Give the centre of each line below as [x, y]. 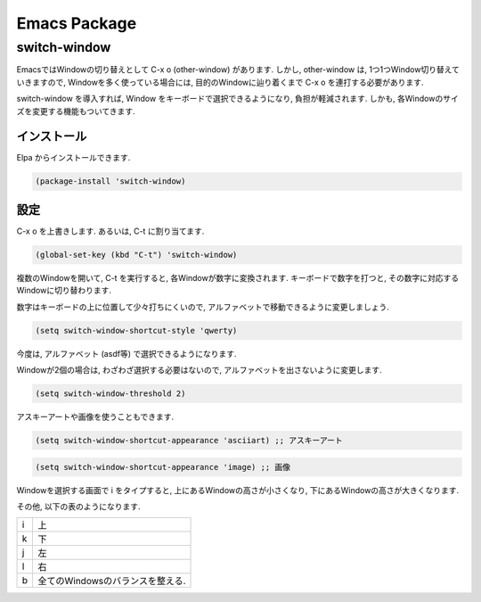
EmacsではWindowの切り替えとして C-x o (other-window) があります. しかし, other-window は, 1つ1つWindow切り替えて [238, 70]
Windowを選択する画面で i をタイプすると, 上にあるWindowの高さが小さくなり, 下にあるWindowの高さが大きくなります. [238, 490]
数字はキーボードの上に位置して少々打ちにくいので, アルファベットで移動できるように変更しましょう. [203, 307]
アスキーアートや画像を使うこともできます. [95, 417]
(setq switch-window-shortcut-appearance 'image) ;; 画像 [163, 467]
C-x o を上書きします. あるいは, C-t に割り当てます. [110, 231]
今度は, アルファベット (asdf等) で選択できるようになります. [126, 353]
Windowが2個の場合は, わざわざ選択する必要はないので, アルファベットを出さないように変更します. [199, 370]
